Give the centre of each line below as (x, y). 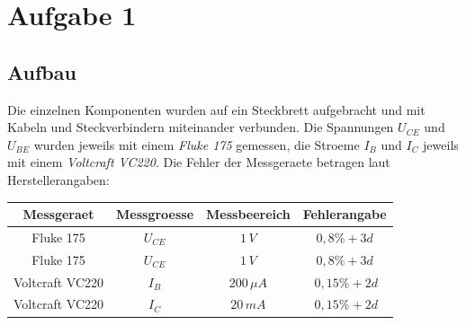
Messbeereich (248, 214)
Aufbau (42, 71)
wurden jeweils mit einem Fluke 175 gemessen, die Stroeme (197, 144)
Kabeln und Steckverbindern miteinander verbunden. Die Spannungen (201, 127)
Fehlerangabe (345, 214)
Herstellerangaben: (58, 179)
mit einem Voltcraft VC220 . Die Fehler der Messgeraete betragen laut (199, 162)
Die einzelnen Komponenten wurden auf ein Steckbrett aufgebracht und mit (216, 109)
